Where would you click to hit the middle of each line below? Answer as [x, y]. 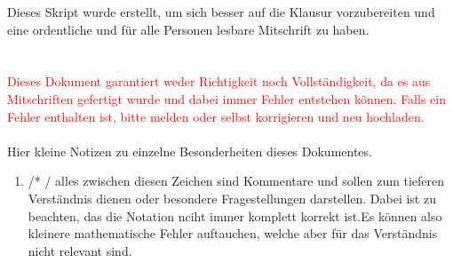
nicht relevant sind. [80, 250]
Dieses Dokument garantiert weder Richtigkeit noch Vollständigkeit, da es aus [219, 81]
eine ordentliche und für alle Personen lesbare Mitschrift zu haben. [188, 29]
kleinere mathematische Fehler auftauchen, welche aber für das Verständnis [233, 233]
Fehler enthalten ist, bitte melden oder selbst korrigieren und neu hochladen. [216, 116]
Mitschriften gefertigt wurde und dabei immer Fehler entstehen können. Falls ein [226, 98]
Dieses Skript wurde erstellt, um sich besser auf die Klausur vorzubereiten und [221, 12]
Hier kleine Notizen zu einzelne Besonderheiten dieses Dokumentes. [190, 151]
